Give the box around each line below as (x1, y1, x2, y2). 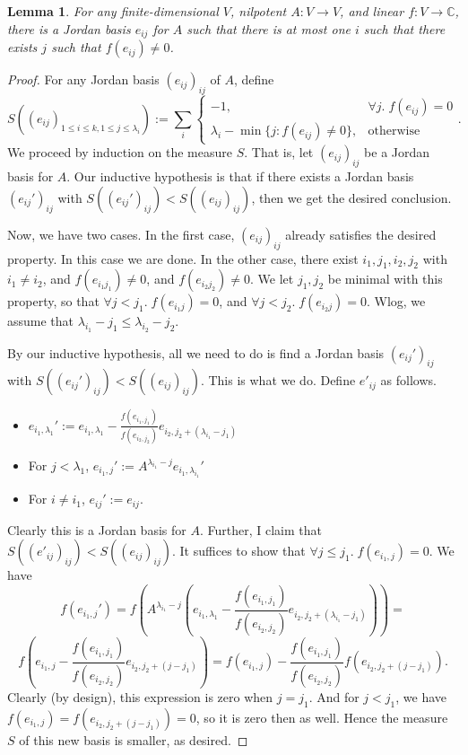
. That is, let (244, 143, 314, 162)
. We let (250, 269, 294, 288)
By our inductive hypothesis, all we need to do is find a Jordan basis (7, 343, 385, 362)
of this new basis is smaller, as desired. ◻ (19, 730, 248, 749)
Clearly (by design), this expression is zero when (7, 687, 273, 706)
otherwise (368, 125, 420, 138)
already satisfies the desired (285, 224, 437, 243)
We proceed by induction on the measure (7, 143, 232, 162)
